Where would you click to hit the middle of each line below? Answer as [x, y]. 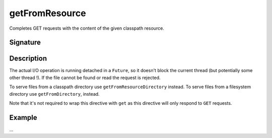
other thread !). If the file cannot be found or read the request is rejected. [85, 78]
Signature [25, 43]
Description [28, 59]
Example [23, 118]
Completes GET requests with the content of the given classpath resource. [87, 28]
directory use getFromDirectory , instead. [55, 94]
